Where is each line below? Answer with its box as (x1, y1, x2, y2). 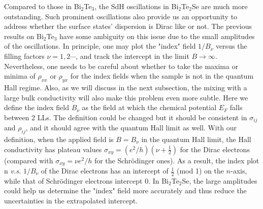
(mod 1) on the (176, 165, 224, 176)
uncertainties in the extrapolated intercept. (4, 195, 138, 206)
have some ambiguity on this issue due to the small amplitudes (59, 30, 255, 41)
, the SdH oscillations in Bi (94, 1, 179, 11)
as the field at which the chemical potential (82, 102, 217, 113)
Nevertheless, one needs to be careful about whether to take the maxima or (4, 60, 239, 71)
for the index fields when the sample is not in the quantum (70, 71, 254, 81)
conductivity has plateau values (4, 144, 102, 154)
